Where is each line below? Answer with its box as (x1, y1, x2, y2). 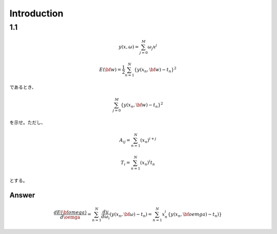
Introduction (9, 8, 64, 19)
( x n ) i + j (140, 136, 156, 144)
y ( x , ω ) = (118, 44, 139, 50)
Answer (9, 190, 35, 200)
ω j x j (147, 43, 157, 51)
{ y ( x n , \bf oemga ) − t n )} (167, 211, 222, 218)
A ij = (119, 137, 131, 144)
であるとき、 (9, 84, 36, 90)
